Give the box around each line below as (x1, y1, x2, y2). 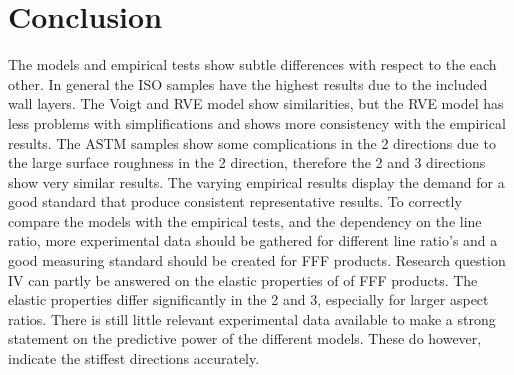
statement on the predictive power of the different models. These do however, (8, 328, 482, 349)
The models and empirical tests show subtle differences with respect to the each (8, 54, 497, 75)
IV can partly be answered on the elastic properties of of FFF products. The (8, 269, 478, 290)
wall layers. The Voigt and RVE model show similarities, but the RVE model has (8, 93, 504, 114)
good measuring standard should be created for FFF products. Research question (8, 250, 506, 271)
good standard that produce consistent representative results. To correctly (8, 191, 462, 212)
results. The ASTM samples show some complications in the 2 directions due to (8, 132, 496, 153)
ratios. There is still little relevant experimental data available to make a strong (8, 308, 496, 329)
